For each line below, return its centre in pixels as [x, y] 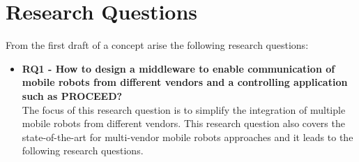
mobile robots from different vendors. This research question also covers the [183, 123]
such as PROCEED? [72, 95]
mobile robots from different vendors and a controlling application [185, 82]
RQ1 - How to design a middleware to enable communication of [178, 68]
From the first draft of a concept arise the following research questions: [157, 45]
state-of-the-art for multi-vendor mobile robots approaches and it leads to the [188, 137]
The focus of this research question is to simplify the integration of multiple [184, 109]
